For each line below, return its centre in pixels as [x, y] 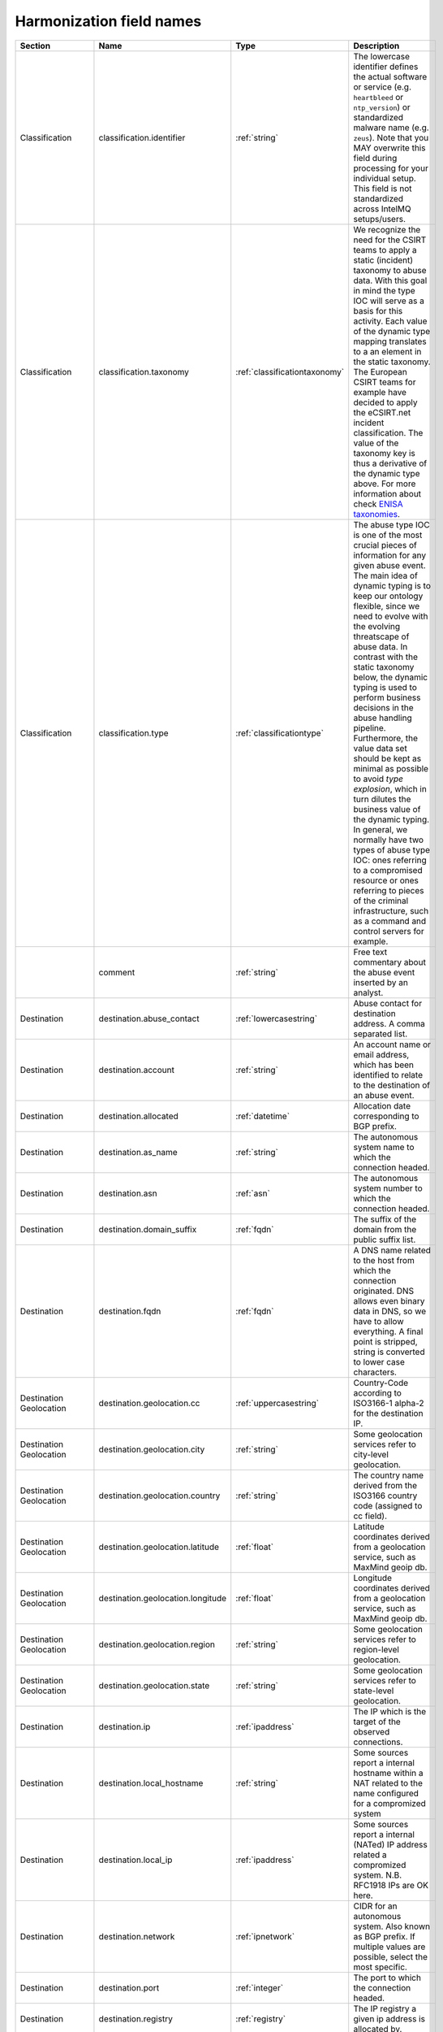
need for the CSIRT [390, 240]
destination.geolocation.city [152, 1449]
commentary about [389, 962]
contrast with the [385, 657]
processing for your [391, 168]
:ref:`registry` [261, 2018]
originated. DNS [383, 1291]
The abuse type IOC [391, 524]
